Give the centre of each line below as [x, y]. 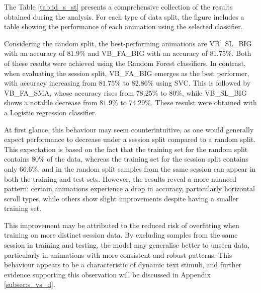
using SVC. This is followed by [203, 83]
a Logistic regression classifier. [51, 112]
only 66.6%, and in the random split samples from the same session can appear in [130, 168]
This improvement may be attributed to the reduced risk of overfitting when [122, 225]
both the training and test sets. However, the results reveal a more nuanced [120, 178]
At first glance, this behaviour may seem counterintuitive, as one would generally [129, 129]
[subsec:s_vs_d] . [30, 284]
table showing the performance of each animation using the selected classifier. [123, 26]
